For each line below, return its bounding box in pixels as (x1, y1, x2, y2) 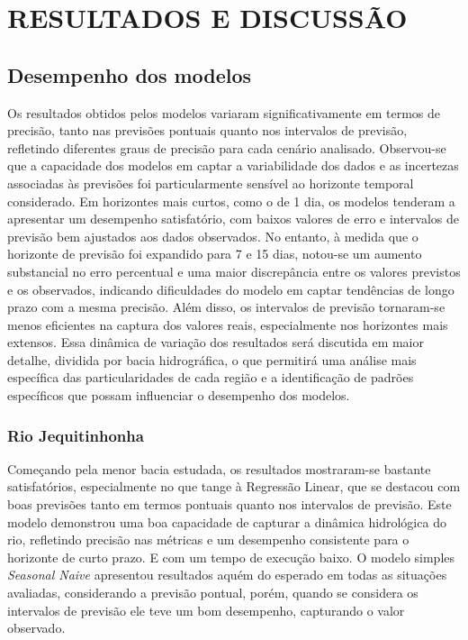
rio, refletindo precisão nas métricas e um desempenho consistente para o (7, 530, 409, 549)
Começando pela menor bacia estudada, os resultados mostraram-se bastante (7, 459, 431, 478)
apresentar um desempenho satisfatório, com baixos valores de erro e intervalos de (7, 209, 460, 228)
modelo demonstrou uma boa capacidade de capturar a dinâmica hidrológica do (7, 512, 446, 531)
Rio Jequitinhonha (7, 424, 144, 446)
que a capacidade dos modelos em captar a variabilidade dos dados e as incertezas (7, 156, 459, 175)
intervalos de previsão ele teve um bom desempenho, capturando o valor (7, 600, 405, 619)
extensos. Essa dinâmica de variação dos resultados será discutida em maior (7, 333, 424, 352)
